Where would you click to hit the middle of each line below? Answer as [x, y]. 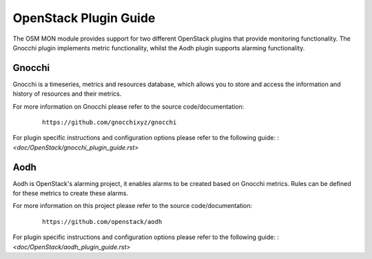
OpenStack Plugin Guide [84, 18]
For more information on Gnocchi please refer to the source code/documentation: [128, 106]
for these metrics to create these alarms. [71, 194]
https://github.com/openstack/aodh [102, 221]
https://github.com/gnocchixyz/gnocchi [110, 123]
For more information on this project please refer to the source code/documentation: [133, 206]
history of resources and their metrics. [67, 94]
